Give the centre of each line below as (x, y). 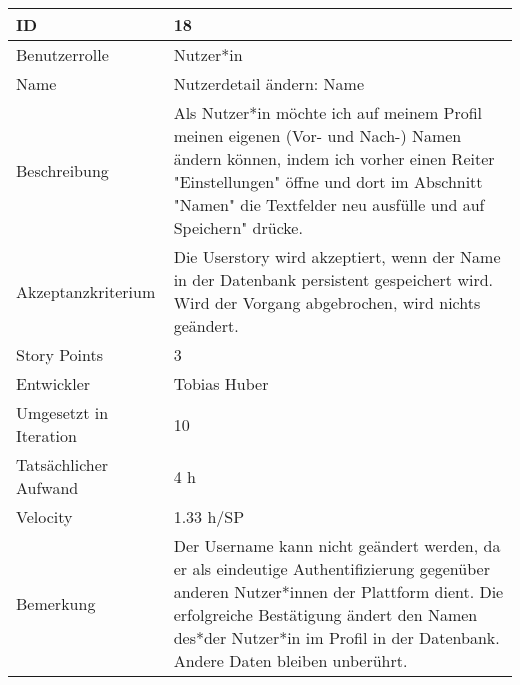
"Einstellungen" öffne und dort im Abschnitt (328, 181)
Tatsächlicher (62, 464)
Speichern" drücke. (238, 227)
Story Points (60, 354)
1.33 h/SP (209, 516)
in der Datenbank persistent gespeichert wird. (333, 279)
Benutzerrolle (62, 54)
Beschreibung (62, 170)
